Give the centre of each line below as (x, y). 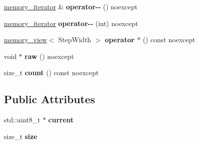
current (61, 120)
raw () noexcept (49, 56)
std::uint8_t (22, 120)
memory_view (26, 40)
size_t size (21, 136)
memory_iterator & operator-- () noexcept (71, 6)
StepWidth (75, 40)
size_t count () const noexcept (51, 72)
